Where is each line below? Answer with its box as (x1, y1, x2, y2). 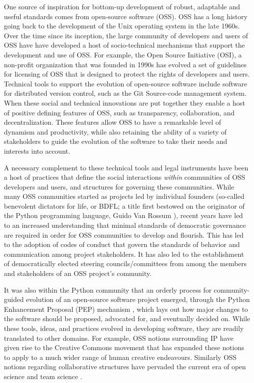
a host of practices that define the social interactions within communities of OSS (4, 172, 245, 182)
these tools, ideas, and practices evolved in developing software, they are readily (4, 323, 244, 333)
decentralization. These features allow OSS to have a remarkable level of (4, 117, 221, 127)
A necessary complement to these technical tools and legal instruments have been (4, 162, 249, 172)
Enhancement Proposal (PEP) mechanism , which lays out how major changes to (4, 303, 248, 314)
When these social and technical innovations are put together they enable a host (4, 97, 245, 108)
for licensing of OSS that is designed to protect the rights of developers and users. (4, 69, 250, 79)
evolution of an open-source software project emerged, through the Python (26, 294, 250, 304)
